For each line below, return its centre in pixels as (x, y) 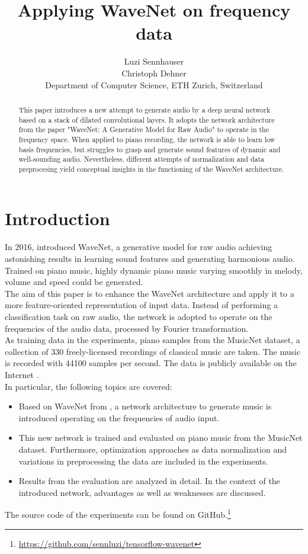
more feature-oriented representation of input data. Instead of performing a (141, 305)
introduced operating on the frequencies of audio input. (119, 417)
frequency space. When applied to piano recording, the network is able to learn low (147, 139)
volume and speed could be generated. (74, 282)
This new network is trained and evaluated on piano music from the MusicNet (161, 438)
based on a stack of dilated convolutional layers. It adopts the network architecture (147, 119)
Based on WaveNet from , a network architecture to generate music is (145, 406)
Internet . (22, 374)
